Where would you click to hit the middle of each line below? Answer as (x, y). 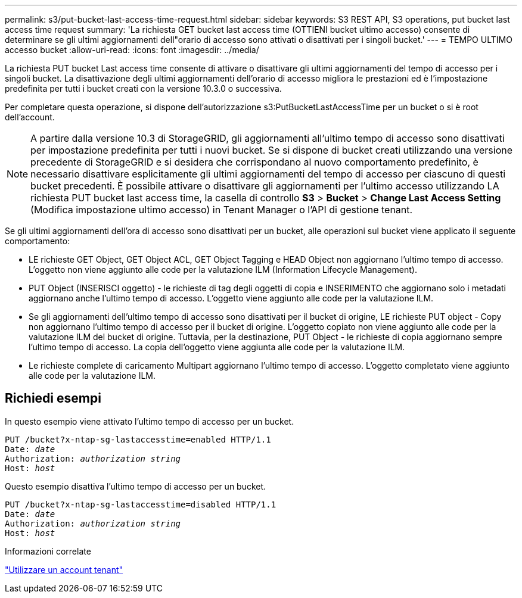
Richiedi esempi (53, 398)
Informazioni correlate (48, 551)
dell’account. (30, 117)
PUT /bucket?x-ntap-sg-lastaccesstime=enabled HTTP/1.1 (138, 439)
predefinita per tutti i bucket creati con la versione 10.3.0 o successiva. (143, 88)
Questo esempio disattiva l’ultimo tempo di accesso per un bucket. (136, 486)
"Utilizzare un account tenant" (64, 569)
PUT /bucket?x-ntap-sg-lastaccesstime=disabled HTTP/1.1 (141, 504)
